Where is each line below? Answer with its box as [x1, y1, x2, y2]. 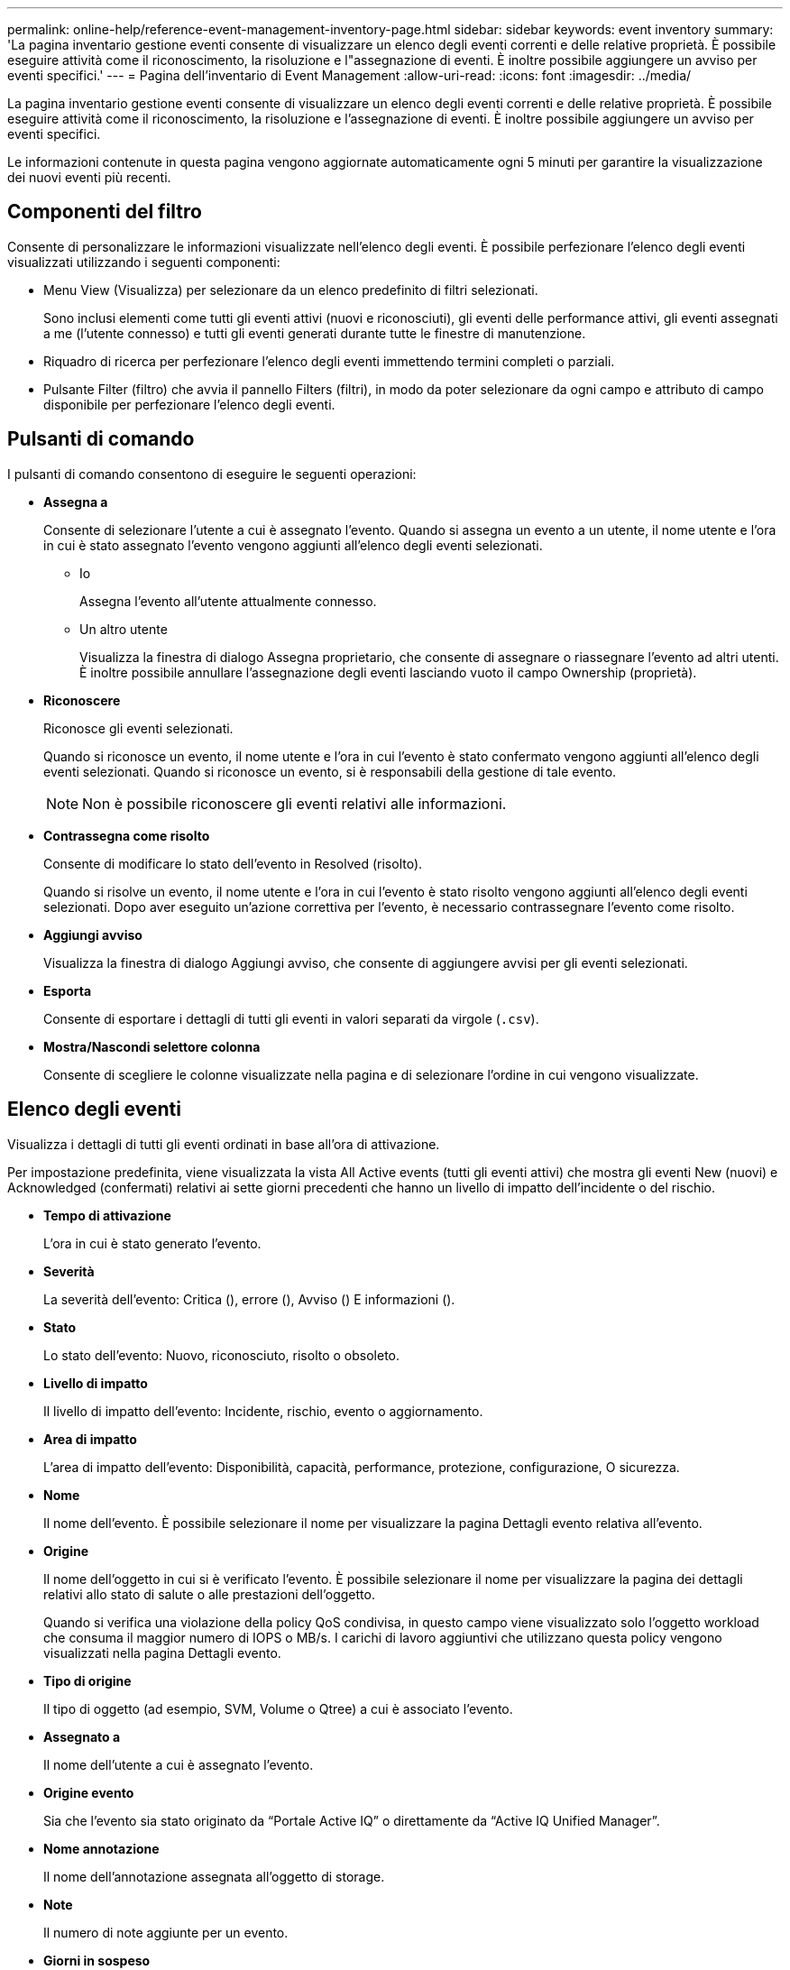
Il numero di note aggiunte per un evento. [43, 1924, 289, 1940]
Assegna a [43, 493, 108, 510]
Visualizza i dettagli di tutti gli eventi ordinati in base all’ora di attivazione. [7, 1136, 440, 1152]
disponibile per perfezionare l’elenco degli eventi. [43, 396, 335, 412]
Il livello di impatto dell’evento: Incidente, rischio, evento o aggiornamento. [43, 1403, 483, 1419]
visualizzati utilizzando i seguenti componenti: [7, 253, 280, 270]
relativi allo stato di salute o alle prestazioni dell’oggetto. [43, 1586, 375, 1602]
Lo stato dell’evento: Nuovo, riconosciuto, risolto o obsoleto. [43, 1347, 400, 1363]
